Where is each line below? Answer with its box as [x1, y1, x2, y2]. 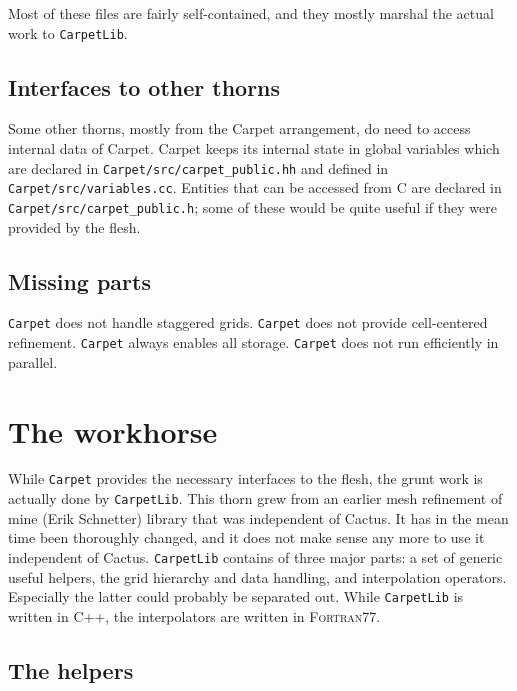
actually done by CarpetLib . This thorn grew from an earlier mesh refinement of [8, 488, 503, 509]
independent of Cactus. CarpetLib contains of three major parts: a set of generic [8, 546, 503, 567]
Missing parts [8, 265, 151, 296]
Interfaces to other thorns [8, 71, 281, 102]
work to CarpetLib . [8, 22, 128, 43]
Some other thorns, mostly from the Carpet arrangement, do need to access [8, 118, 471, 139]
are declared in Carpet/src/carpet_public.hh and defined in [8, 157, 389, 178]
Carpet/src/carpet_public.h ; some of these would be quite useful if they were [8, 196, 497, 217]
